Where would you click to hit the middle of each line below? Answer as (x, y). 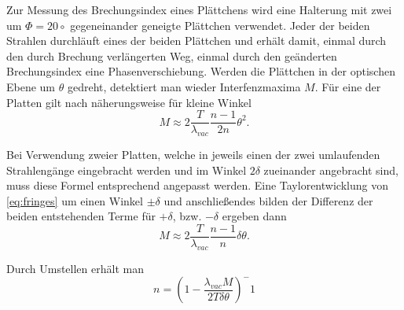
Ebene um (31, 86)
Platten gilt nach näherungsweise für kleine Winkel (129, 102)
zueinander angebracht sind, (331, 170)
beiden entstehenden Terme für (81, 216)
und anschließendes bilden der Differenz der (268, 200)
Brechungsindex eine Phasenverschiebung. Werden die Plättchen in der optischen (201, 71)
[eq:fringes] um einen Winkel (75, 200)
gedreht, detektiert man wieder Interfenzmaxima (184, 86)
